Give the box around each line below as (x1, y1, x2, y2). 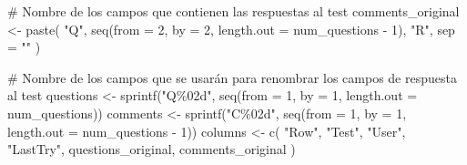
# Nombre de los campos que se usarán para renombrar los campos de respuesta (7, 67, 457, 87)
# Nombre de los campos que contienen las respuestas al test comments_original (7, 2, 460, 20)
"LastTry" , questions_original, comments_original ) (7, 139, 296, 159)
